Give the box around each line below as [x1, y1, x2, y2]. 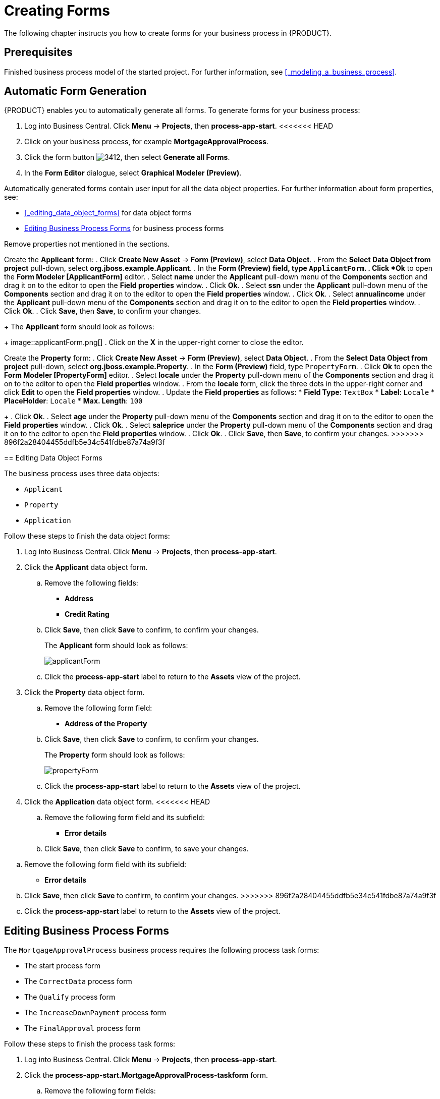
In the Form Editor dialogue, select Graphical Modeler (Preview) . [24, 168, 242, 178]
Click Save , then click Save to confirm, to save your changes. [44, 844, 249, 853]
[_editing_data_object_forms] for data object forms [24, 208, 192, 217]
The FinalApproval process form [24, 1024, 141, 1033]
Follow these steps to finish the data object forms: [4, 532, 170, 541]
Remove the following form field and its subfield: [44, 813, 205, 822]
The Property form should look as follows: [44, 750, 185, 760]
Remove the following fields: [44, 579, 138, 588]
